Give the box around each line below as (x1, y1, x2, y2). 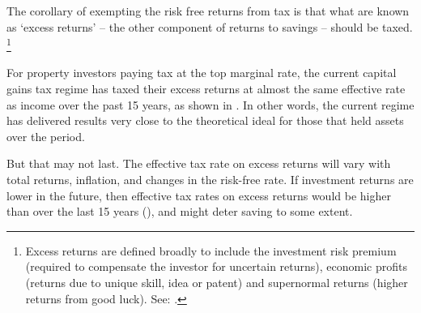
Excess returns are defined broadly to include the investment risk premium (25, 242, 397, 259)
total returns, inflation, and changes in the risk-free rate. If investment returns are (6, 171, 414, 187)
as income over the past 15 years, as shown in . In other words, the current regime (6, 96, 415, 113)
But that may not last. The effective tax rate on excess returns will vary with (6, 155, 391, 172)
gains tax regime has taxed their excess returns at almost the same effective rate (6, 80, 406, 97)
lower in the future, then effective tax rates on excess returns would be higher (6, 187, 391, 204)
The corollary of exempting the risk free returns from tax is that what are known (6, 2, 410, 19)
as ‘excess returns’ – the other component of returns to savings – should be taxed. (6, 18, 413, 35)
